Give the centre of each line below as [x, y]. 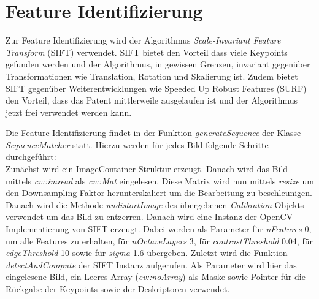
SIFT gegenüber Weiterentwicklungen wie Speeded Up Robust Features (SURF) [156, 88]
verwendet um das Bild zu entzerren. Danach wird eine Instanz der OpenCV [149, 217]
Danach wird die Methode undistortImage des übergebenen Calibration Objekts [155, 204]
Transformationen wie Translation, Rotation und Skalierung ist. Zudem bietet [152, 76]
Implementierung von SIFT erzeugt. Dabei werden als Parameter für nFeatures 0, [159, 229]
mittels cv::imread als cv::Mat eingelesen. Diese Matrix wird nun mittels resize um [160, 180]
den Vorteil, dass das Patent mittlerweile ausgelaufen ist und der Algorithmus [152, 100]
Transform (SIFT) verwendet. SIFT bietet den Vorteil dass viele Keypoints [147, 52]
